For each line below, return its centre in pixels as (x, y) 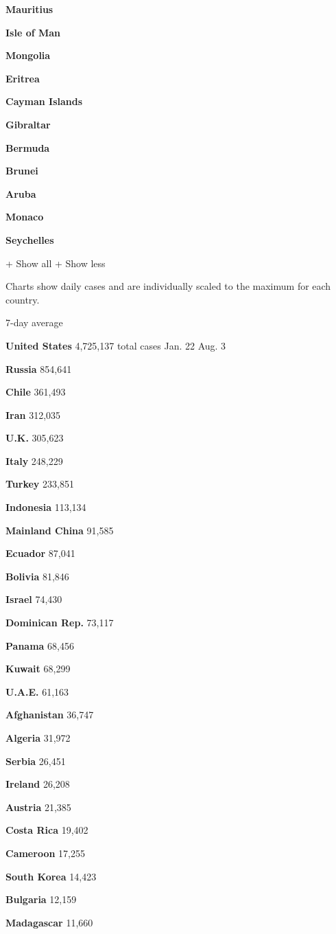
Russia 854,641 (39, 368)
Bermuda (28, 147)
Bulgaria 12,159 (41, 899)
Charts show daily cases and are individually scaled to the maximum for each (168, 286)
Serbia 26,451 (36, 761)
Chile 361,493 (36, 392)
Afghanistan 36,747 (50, 715)
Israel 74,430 (34, 599)
